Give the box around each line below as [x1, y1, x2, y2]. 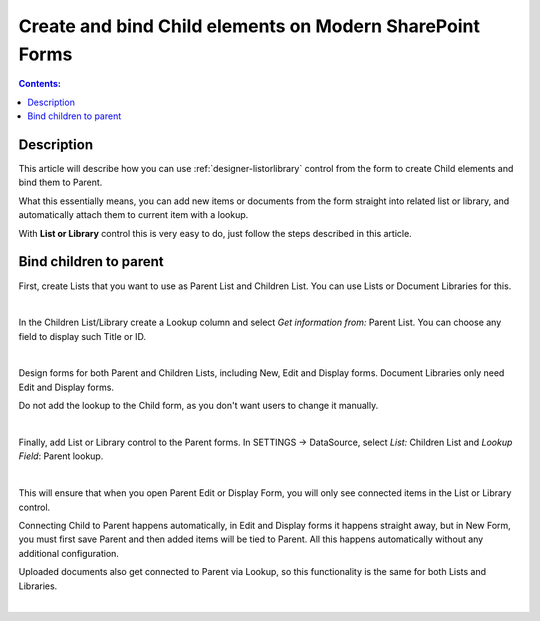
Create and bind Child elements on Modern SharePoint [18, 15, 480, 37]
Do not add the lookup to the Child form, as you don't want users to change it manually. [18, 400, 379, 412]
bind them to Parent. [18, 176, 103, 189]
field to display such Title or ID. [18, 330, 147, 342]
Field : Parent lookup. [18, 450, 104, 462]
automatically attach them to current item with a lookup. [18, 209, 249, 221]
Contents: [18, 78, 62, 90]
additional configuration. [18, 547, 120, 559]
